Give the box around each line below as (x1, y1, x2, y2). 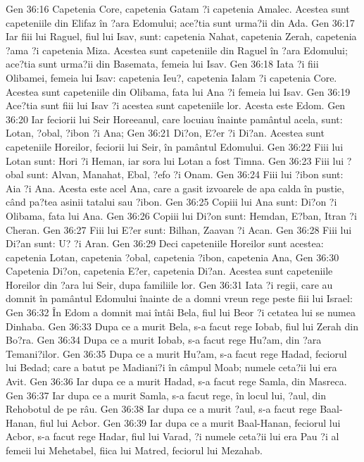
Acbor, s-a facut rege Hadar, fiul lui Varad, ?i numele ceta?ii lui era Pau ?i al (6, 429, 339, 444)
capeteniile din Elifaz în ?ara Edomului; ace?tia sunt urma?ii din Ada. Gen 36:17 (6, 15, 355, 30)
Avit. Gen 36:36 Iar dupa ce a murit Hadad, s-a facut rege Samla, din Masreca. (6, 374, 347, 389)
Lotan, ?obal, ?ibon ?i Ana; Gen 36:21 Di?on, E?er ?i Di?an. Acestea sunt (6, 125, 325, 140)
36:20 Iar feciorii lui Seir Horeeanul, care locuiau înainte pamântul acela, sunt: (6, 111, 343, 126)
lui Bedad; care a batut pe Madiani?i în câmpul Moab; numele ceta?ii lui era (6, 360, 337, 375)
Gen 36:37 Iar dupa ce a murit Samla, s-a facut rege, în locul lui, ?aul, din (6, 387, 326, 402)
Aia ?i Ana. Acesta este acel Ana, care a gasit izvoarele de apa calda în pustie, (6, 180, 344, 195)
